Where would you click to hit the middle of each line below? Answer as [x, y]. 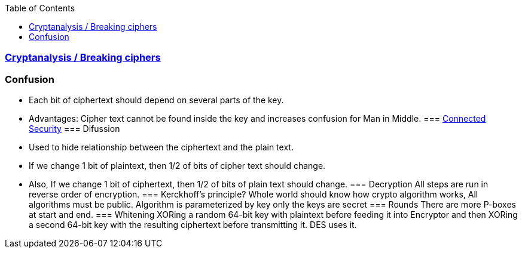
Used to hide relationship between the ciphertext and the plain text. [161, 147]
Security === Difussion [74, 129]
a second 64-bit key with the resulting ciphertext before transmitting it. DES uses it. [193, 225]
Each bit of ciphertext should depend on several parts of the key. [156, 100]
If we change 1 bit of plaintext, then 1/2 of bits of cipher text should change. [177, 166]
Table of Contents [40, 8]
